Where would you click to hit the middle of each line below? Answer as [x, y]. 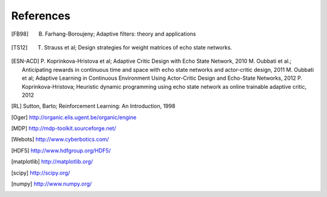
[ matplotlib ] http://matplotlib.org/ [52, 162]
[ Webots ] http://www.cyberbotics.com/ [60, 140]
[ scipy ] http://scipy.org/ [41, 173]
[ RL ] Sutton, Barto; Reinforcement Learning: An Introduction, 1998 [93, 106]
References [41, 16]
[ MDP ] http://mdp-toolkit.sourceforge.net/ [64, 128]
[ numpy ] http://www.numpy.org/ [51, 184]
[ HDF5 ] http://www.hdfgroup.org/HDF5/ [61, 150]
